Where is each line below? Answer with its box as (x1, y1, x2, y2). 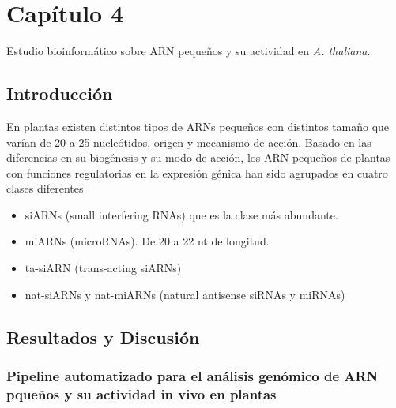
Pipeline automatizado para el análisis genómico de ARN (6, 365, 379, 385)
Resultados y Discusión (6, 324, 200, 349)
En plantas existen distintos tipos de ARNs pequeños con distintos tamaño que (6, 118, 390, 134)
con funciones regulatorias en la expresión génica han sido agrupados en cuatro (6, 164, 388, 181)
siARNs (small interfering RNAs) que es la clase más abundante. (25, 206, 338, 223)
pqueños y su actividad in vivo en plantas (6, 384, 277, 403)
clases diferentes (6, 180, 84, 197)
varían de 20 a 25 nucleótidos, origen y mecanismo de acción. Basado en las (6, 133, 371, 150)
